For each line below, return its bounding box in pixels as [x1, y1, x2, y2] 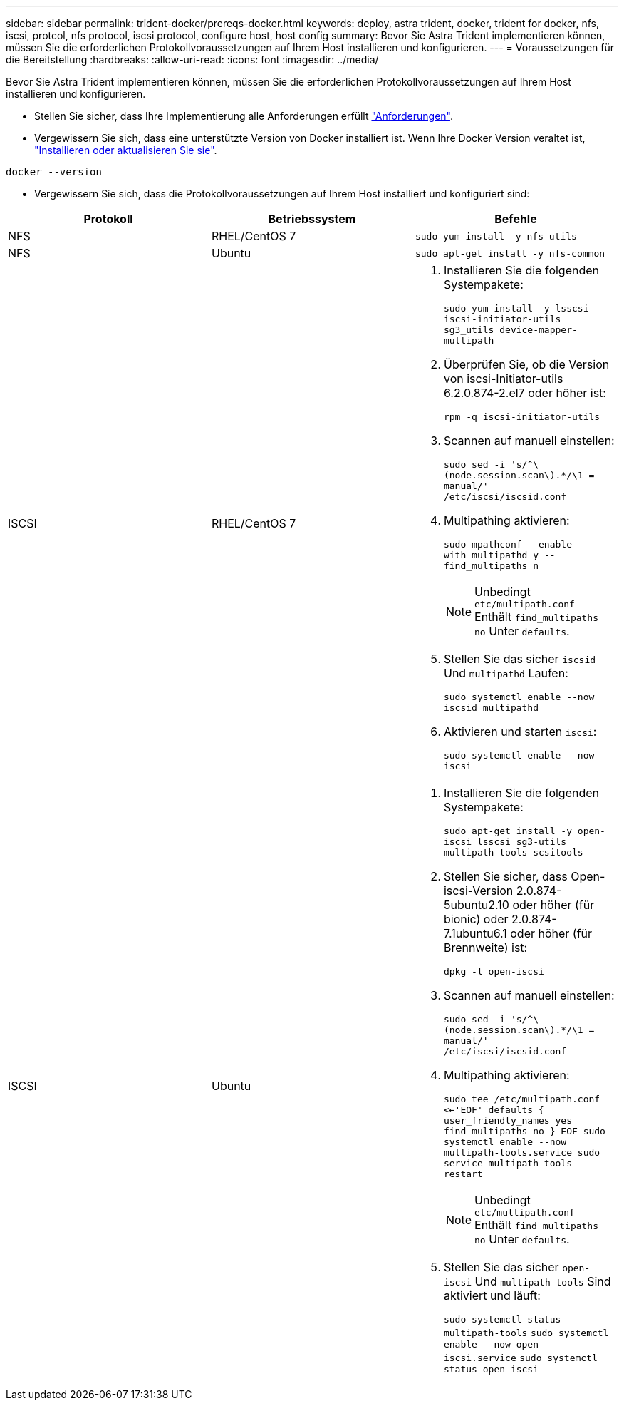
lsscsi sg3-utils [477, 836, 567, 847]
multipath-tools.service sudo [443, 1147, 600, 1158]
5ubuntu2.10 [443, 898, 509, 912]
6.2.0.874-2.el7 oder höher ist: [443, 386, 606, 400]
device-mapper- [499, 324, 578, 335]
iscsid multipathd [443, 702, 539, 713]
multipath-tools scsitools [443, 847, 583, 858]
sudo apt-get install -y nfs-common [415, 247, 605, 259]
